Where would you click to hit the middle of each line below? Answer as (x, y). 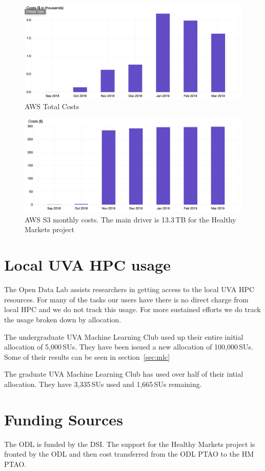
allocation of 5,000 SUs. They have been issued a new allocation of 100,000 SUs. (129, 347)
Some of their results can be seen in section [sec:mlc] (87, 356)
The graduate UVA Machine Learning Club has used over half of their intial (124, 374)
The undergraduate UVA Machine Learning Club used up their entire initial (124, 336)
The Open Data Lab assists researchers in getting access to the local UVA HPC (129, 289)
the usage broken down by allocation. (63, 319)
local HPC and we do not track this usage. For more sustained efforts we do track (132, 309)
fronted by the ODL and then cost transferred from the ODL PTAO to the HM (129, 454)
